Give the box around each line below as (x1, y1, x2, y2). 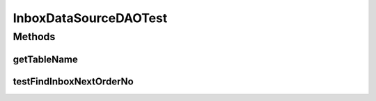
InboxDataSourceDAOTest (13, 10, 168, 26)
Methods (13, 30, 56, 43)
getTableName (13, 53, 78, 65)
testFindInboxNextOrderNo (13, 75, 134, 87)
